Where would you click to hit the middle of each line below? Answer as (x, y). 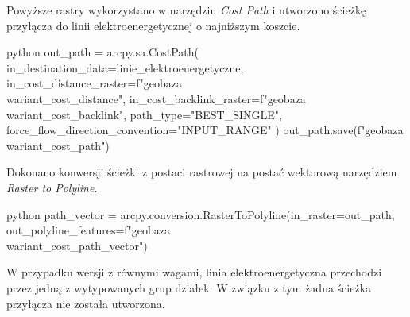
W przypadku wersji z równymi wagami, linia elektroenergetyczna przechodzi (194, 272)
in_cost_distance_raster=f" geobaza (94, 83)
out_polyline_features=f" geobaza (89, 230)
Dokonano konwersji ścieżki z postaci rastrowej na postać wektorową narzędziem (202, 172)
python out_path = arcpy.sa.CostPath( (102, 52)
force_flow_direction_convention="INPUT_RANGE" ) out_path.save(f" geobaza (205, 130)
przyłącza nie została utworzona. (86, 303)
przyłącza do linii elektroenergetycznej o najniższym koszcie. (153, 25)
